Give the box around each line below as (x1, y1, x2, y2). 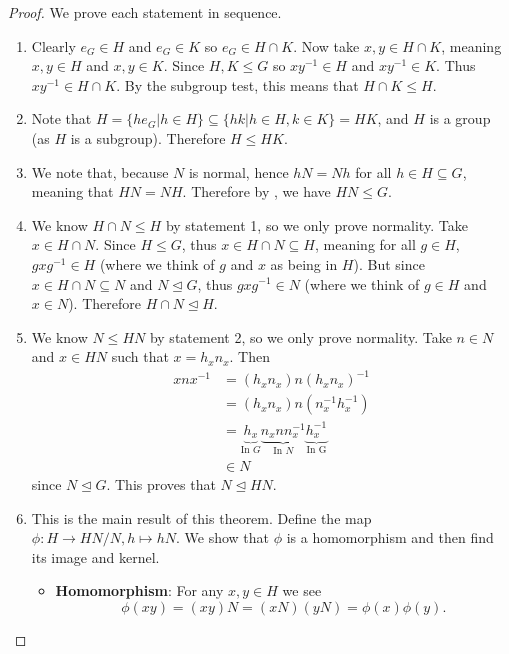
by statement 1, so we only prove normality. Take (165, 214, 468, 235)
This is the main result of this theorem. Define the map (31, 507, 372, 528)
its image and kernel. (31, 546, 160, 567)
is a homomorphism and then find (286, 527, 494, 548)
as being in (270, 253, 338, 274)
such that (111, 346, 169, 367)
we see (282, 580, 322, 601)
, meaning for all (315, 234, 416, 255)
